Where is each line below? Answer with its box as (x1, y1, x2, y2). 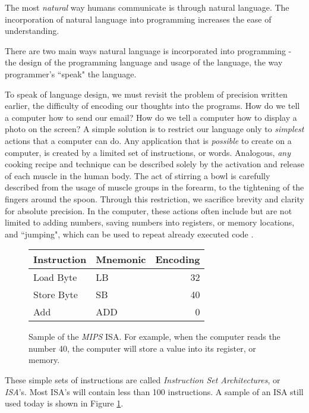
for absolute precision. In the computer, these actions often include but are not (5, 204, 292, 217)
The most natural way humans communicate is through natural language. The (5, 1, 289, 13)
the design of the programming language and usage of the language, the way (5, 56, 283, 68)
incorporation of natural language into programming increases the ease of (5, 12, 272, 25)
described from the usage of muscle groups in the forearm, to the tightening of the (5, 181, 304, 193)
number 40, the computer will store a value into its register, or (29, 342, 256, 354)
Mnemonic (96, 252, 146, 267)
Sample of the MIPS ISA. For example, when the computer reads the (29, 330, 280, 343)
